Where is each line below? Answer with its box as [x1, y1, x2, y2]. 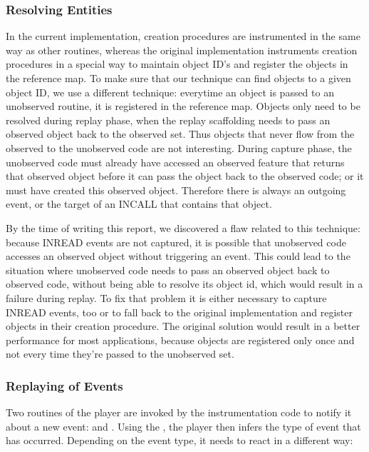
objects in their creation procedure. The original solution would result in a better [6, 318, 360, 333]
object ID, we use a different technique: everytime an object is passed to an [6, 84, 334, 99]
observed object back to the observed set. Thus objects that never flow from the [6, 126, 355, 141]
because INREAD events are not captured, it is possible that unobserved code [6, 234, 346, 249]
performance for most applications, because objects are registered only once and [6, 332, 355, 347]
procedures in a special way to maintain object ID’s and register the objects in [6, 56, 348, 71]
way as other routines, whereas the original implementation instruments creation [6, 42, 358, 57]
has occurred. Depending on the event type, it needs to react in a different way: [6, 433, 353, 448]
